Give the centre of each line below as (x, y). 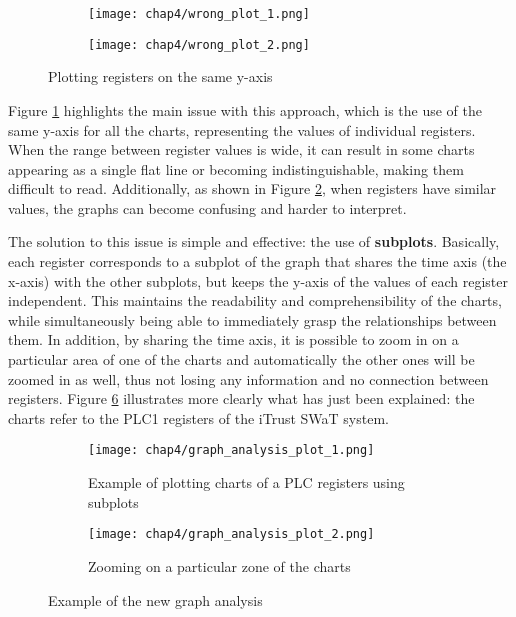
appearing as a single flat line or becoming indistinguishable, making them (236, 168)
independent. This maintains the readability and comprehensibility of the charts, (255, 300)
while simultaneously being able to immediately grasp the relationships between (252, 319)
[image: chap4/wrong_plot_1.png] (199, 14)
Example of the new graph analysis (155, 599)
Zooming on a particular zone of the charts (219, 565)
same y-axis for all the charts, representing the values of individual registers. (242, 129)
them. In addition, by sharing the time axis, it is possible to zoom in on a (233, 339)
